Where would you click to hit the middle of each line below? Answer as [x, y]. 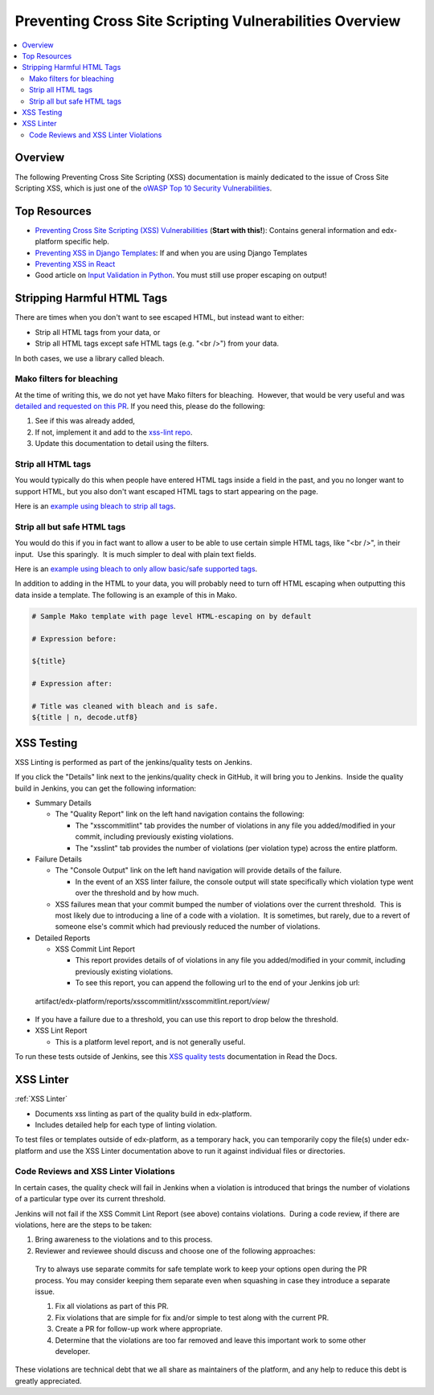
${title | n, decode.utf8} [85, 718]
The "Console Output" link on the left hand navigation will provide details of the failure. [198, 870]
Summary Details [63, 803]
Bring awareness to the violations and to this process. [124, 1240]
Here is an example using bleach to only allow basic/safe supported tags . [136, 569]
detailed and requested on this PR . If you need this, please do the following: [140, 407]
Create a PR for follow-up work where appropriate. [139, 1329]
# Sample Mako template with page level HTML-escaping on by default [172, 616]
